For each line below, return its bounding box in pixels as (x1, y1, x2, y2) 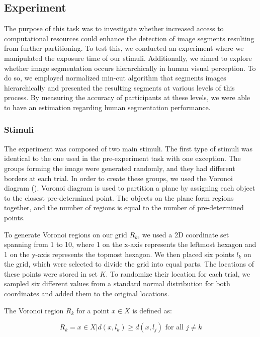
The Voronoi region (4, 305, 64, 315)
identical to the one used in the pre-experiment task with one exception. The (4, 153, 241, 163)
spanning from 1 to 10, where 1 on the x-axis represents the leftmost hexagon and (4, 239, 256, 249)
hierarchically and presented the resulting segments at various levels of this (4, 82, 235, 93)
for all (165, 324, 184, 331)
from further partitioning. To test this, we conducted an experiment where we (4, 43, 244, 53)
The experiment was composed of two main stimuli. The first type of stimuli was (4, 143, 252, 153)
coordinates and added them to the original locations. (4, 288, 169, 299)
